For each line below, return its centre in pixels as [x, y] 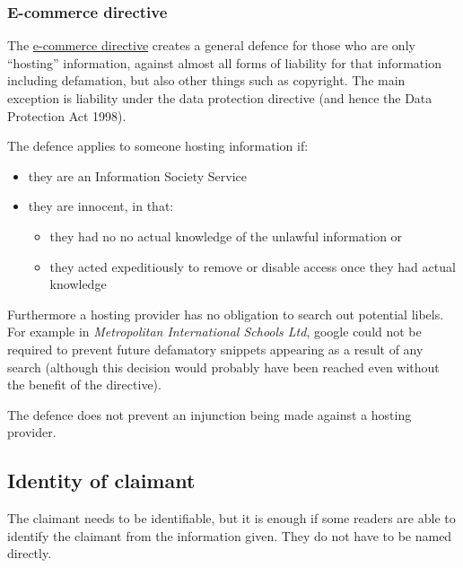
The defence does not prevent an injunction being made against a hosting [210, 414]
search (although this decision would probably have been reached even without [223, 367]
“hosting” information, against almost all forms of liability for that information [224, 62]
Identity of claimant [101, 481]
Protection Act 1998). [67, 115]
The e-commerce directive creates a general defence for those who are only [211, 45]
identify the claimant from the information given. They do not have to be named [230, 535]
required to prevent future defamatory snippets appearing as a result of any [215, 349]
